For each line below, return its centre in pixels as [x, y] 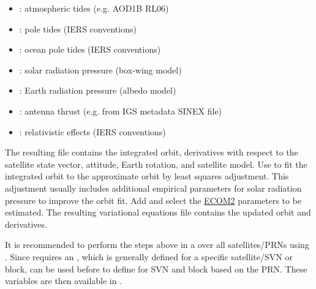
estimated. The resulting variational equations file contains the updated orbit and [158, 212]
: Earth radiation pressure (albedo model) [98, 90]
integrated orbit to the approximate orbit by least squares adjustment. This [147, 176]
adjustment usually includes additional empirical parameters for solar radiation [153, 188]
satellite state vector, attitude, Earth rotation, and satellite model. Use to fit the [156, 164]
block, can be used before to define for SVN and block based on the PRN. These [156, 268]
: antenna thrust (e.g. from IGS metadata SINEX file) [121, 111]
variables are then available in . [64, 281]
